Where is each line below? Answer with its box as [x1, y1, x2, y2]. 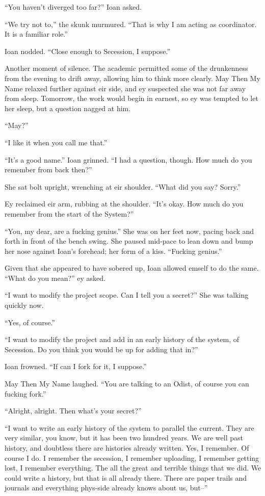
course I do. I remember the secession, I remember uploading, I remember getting [5, 452, 259, 463]
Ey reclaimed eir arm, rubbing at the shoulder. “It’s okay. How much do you [5, 198, 244, 209]
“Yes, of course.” [5, 317, 55, 327]
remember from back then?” [5, 164, 92, 175]
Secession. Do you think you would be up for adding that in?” [5, 344, 198, 354]
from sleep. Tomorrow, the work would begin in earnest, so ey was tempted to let [5, 93, 258, 103]
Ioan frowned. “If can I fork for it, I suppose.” [5, 361, 147, 372]
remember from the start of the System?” [5, 208, 134, 219]
